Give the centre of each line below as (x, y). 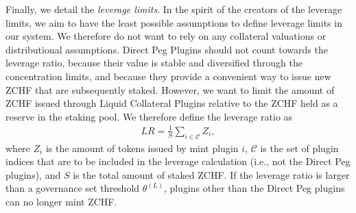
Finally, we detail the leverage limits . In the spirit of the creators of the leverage (174, 9)
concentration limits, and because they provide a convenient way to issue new (168, 76)
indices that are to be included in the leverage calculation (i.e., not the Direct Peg (178, 161)
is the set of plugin (299, 148)
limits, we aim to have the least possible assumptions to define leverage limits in (174, 22)
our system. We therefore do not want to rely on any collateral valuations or (166, 36)
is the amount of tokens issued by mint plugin (142, 148)
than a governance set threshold (73, 188)
